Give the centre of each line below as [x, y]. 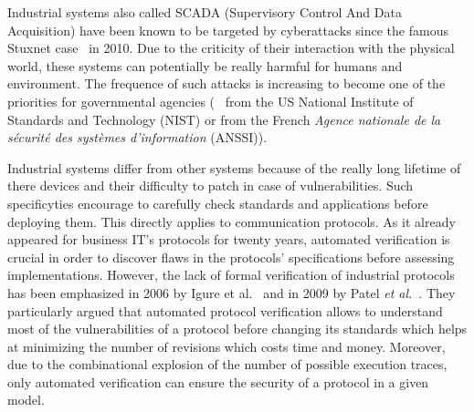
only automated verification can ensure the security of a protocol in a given [218, 381]
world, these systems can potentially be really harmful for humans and [205, 65]
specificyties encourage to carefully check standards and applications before [218, 203]
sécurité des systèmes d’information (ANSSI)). [137, 137]
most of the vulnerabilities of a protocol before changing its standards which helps [237, 329]
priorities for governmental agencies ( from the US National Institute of [211, 101]
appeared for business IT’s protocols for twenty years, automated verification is [229, 239]
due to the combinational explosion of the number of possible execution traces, [227, 364]
